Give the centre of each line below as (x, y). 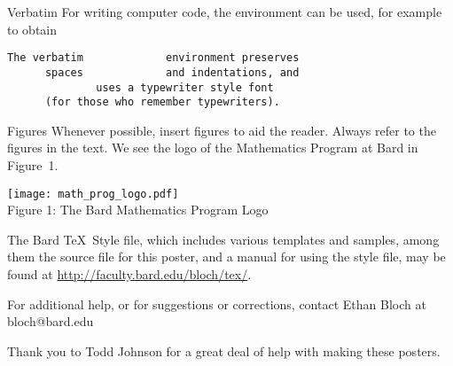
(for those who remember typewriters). (162, 102)
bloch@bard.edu (51, 321)
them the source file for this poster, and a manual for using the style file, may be (226, 257)
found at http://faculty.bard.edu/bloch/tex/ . (129, 274)
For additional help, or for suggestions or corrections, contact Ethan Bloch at (217, 304)
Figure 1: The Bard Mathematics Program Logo (138, 210)
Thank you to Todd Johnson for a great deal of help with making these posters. (224, 350)
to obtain (32, 29)
